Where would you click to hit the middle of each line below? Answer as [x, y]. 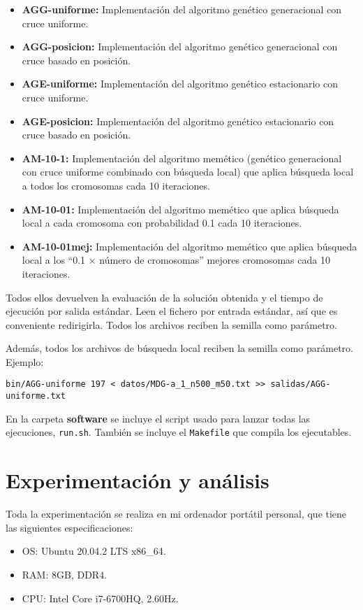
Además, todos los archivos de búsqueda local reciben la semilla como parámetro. [179, 348]
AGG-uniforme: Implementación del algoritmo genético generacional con [182, 9]
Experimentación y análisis [138, 480]
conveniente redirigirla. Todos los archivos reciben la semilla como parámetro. [172, 324]
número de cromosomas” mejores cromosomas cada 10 [215, 260]
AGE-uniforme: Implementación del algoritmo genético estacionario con [180, 84]
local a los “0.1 [54, 260]
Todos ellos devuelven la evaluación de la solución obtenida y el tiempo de [164, 297]
